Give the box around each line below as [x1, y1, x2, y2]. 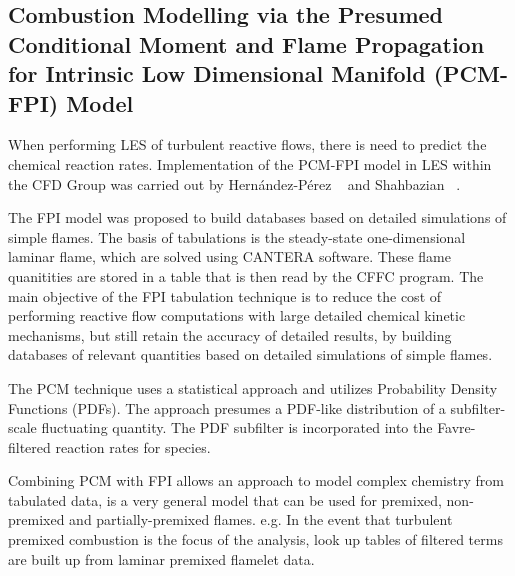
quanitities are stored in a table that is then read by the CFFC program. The [8, 265, 484, 286]
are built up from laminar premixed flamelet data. [8, 548, 315, 569]
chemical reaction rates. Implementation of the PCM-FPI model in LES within [8, 153, 492, 174]
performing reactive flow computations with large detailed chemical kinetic [8, 305, 466, 326]
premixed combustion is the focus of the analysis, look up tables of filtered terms [8, 529, 503, 550]
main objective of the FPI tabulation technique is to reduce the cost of [8, 285, 442, 306]
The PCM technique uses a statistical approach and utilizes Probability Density [8, 377, 498, 398]
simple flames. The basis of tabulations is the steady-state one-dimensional [8, 226, 466, 247]
